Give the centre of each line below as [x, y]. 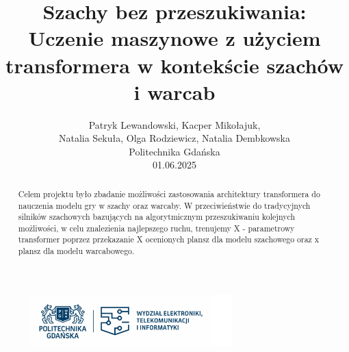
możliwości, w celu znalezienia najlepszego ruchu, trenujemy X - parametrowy [156, 228]
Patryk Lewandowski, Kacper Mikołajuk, [174, 124]
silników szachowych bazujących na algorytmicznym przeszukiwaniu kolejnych [156, 217]
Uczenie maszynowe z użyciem [174, 38]
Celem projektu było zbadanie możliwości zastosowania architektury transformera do [169, 193]
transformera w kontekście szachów [174, 65]
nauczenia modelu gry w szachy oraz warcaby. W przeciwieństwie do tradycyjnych [164, 205]
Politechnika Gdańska [174, 151]
